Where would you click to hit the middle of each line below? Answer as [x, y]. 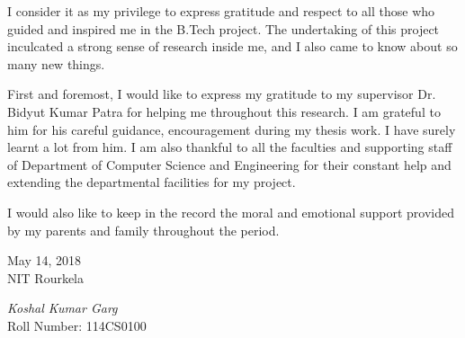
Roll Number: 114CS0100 [77, 325]
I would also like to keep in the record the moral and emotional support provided [231, 212]
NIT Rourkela [46, 277]
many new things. [56, 63]
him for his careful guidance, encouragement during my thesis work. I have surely [232, 129]
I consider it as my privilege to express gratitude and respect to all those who [221, 11]
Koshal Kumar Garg [63, 308]
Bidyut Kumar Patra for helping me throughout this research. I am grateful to [224, 111]
